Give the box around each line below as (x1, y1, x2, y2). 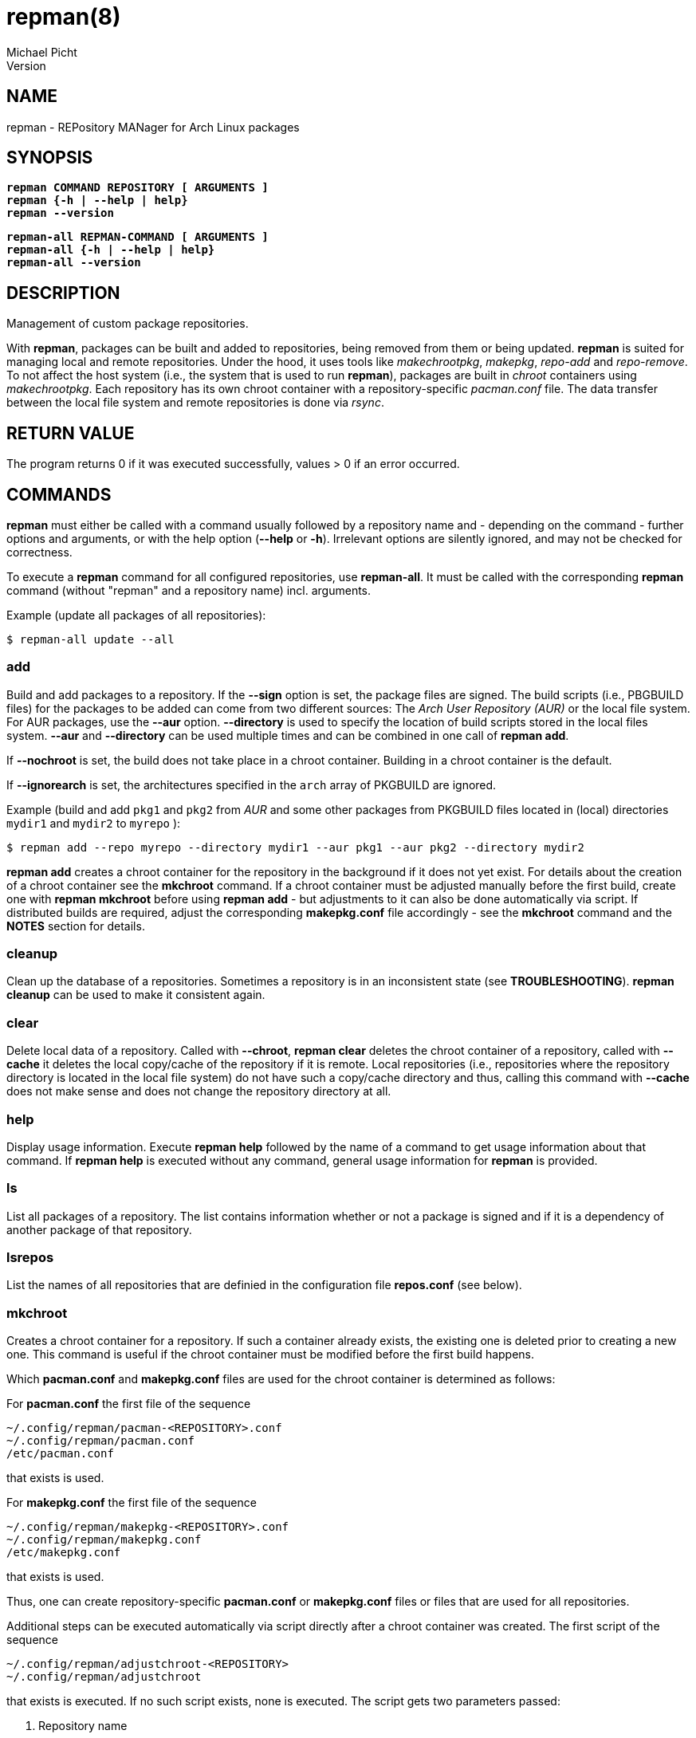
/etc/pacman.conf (6, 1447, 114, 1461)
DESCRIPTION (6, 282, 120, 303)
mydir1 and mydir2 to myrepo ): (6, 816, 181, 830)
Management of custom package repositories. (6, 317, 249, 331)
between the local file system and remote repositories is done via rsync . (6, 395, 384, 410)
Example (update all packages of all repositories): (6, 608, 266, 622)
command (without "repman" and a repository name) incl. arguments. (6, 583, 372, 597)
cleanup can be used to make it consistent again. (6, 988, 265, 1002)
